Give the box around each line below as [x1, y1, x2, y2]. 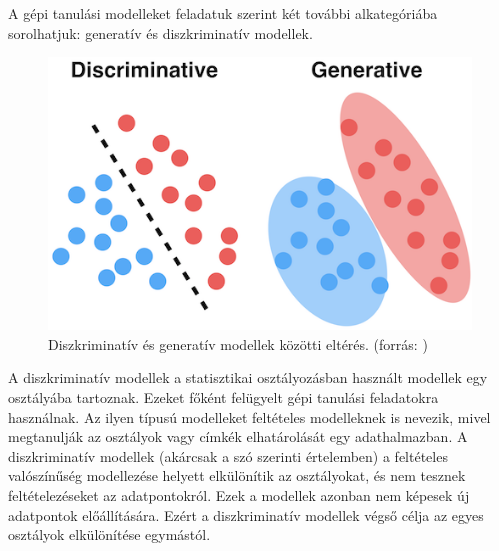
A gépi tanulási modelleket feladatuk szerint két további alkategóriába [8, 3, 438, 23]
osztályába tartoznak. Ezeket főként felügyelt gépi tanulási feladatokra [8, 387, 439, 408]
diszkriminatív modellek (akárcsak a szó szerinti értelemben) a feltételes [8, 445, 448, 466]
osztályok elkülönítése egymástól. [8, 524, 211, 545]
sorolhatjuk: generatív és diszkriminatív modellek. [8, 22, 313, 43]
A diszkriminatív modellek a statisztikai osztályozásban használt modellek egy [8, 367, 488, 388]
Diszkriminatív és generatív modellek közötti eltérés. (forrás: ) [48, 333, 428, 354]
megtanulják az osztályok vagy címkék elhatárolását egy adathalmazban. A [8, 426, 468, 447]
